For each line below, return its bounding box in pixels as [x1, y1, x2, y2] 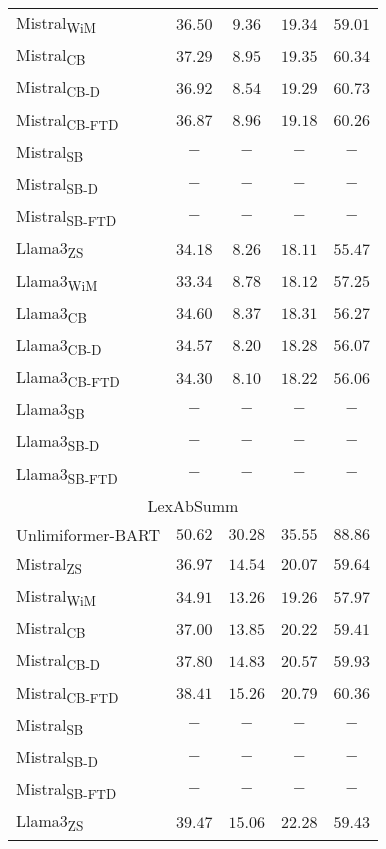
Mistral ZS [16, 551, 82, 578]
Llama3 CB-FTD [16, 365, 120, 392]
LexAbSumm [147, 493, 239, 517]
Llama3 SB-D [16, 429, 100, 456]
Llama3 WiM [16, 268, 98, 295]
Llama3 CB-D [16, 332, 102, 360]
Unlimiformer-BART [16, 522, 161, 546]
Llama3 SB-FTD [16, 461, 118, 488]
